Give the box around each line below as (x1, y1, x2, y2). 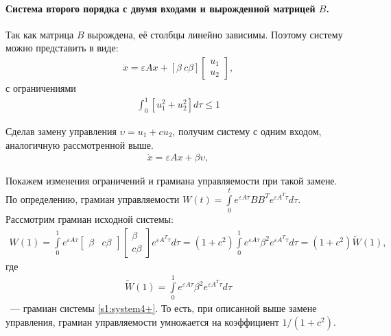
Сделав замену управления (5, 123, 117, 138)
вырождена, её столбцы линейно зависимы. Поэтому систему (87, 27, 343, 41)
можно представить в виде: (5, 40, 119, 55)
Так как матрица (5, 27, 74, 41)
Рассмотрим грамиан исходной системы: (5, 212, 174, 226)
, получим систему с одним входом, (172, 123, 322, 138)
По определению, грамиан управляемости (5, 191, 180, 206)
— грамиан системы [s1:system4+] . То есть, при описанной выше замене (10, 301, 317, 315)
